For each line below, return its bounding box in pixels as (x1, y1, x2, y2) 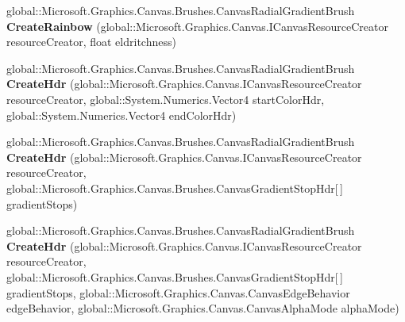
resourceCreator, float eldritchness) (6, 33, 176, 50)
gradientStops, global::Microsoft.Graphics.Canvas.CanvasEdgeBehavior (6, 284, 350, 301)
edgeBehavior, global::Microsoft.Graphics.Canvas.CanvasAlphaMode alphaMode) (6, 300, 399, 316)
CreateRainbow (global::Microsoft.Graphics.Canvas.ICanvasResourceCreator (6, 17, 388, 34)
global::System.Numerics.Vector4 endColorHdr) (6, 106, 237, 123)
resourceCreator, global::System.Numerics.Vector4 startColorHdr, (6, 90, 325, 107)
